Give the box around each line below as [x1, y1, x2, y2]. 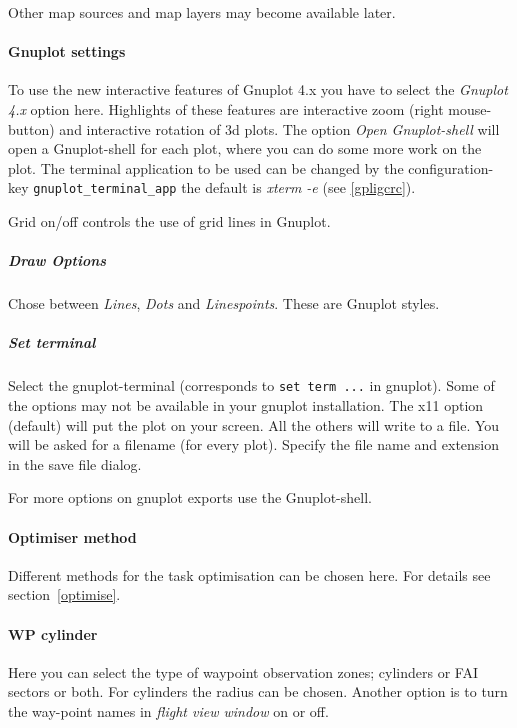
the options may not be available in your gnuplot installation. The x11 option [8, 394, 484, 415]
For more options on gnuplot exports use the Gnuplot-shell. [8, 487, 372, 508]
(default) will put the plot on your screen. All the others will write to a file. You [8, 414, 500, 435]
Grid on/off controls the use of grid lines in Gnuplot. [8, 211, 331, 232]
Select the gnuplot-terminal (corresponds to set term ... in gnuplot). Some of [8, 375, 495, 396]
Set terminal [8, 332, 96, 353]
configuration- [408, 157, 494, 178]
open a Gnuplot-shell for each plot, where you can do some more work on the [8, 138, 482, 159]
